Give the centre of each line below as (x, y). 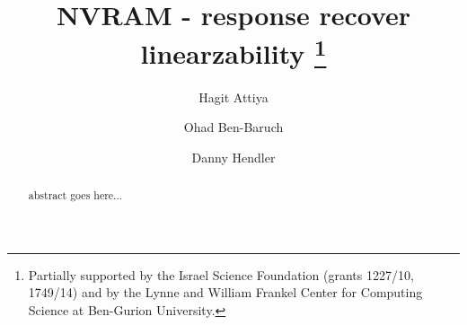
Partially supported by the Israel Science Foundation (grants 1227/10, (221, 274)
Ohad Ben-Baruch (233, 127)
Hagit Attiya (233, 97)
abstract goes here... (75, 195)
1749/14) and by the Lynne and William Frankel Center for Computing (225, 292)
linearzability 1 (233, 52)
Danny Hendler (233, 157)
